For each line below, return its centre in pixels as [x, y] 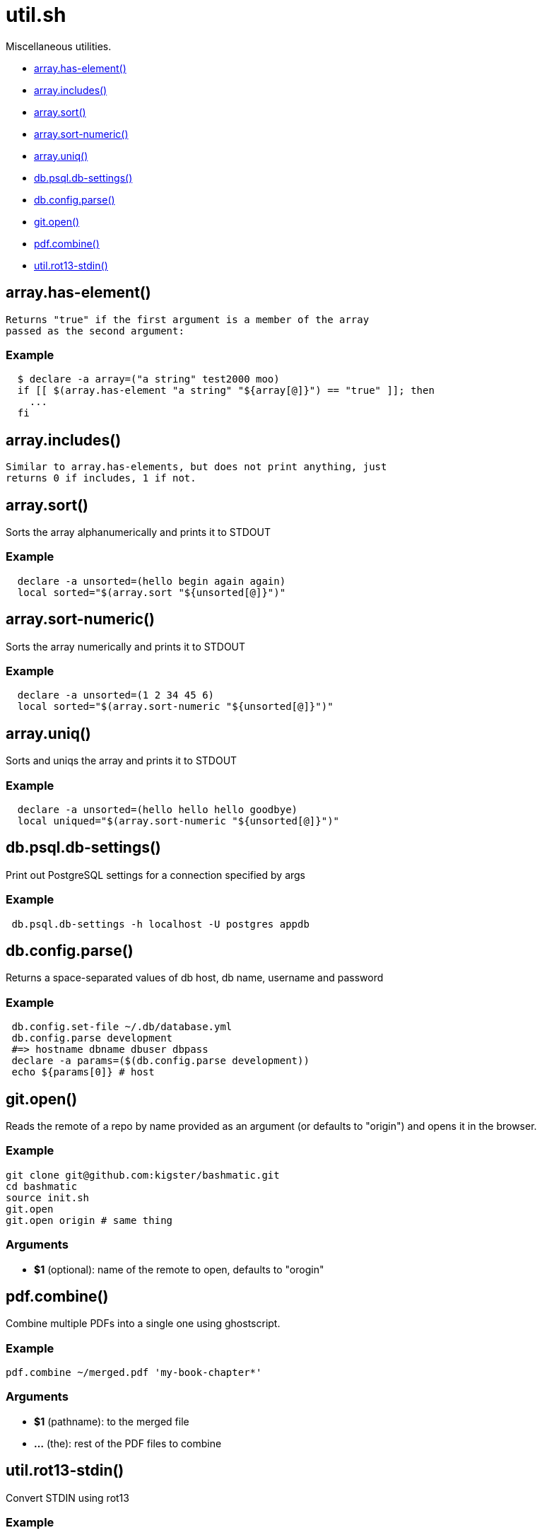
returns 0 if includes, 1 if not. [101, 478]
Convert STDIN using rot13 [67, 1498]
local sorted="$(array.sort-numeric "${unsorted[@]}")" [175, 707]
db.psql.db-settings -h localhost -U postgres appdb [160, 924]
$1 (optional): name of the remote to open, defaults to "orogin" [179, 1269]
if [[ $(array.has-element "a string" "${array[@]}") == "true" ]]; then [226, 391]
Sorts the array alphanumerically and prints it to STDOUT [139, 532]
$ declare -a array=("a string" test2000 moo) [148, 379]
